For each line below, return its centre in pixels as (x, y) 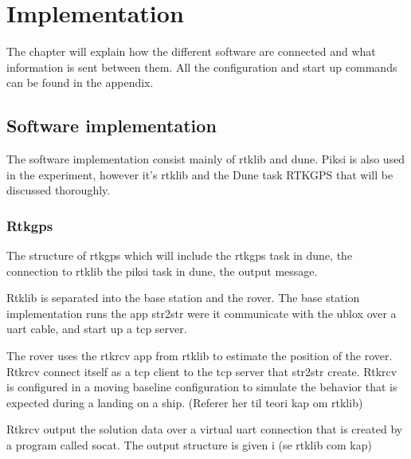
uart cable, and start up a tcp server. (97, 329)
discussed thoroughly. (59, 190)
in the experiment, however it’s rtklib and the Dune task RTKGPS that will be (200, 174)
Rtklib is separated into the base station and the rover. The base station (183, 298)
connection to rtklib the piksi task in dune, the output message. (162, 271)
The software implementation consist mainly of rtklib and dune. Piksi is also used (206, 159)
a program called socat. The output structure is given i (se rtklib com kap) (189, 445)
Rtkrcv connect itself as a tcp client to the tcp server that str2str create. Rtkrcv (202, 371)
